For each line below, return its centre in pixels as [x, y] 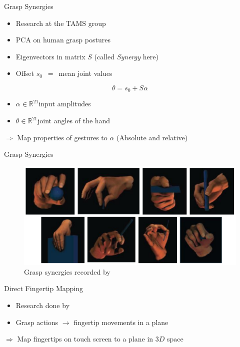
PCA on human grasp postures [63, 40]
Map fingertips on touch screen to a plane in [85, 339]
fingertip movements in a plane [121, 322]
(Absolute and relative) [152, 137]
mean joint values [85, 73]
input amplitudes [65, 104]
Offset [25, 73]
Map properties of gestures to [62, 137]
